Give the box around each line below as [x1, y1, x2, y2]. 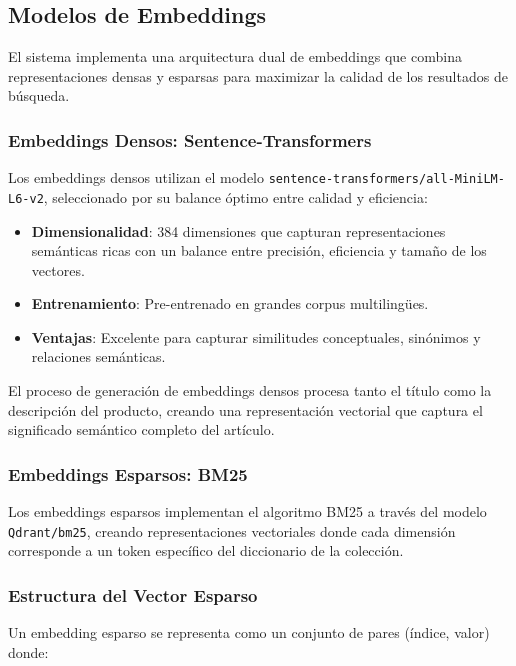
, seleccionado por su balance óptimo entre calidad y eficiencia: [43, 186, 428, 207]
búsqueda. [8, 85, 70, 106]
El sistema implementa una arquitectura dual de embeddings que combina [8, 46, 462, 67]
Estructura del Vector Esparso [8, 582, 258, 607]
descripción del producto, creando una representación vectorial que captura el [8, 399, 483, 420]
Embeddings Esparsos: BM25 [8, 461, 248, 486]
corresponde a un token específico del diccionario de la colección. [8, 540, 404, 561]
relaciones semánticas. [31, 346, 166, 367]
